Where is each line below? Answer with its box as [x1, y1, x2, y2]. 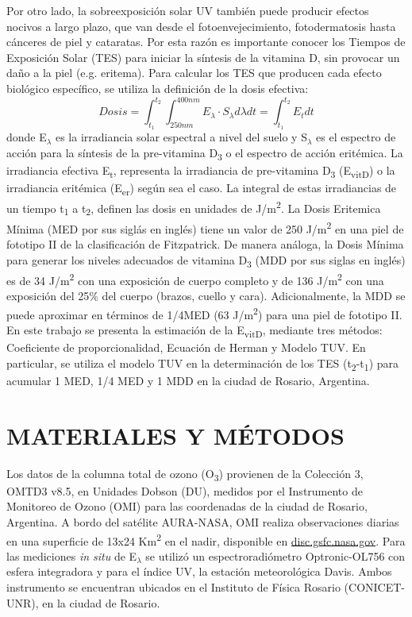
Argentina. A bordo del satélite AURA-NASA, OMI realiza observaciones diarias [6, 513, 399, 530]
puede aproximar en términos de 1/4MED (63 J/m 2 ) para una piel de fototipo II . [6, 303, 402, 322]
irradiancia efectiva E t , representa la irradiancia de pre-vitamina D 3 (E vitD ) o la [6, 161, 395, 180]
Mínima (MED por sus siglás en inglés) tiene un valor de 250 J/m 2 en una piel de [6, 218, 404, 237]
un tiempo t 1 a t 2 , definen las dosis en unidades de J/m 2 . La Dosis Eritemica [6, 198, 381, 218]
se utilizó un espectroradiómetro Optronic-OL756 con [145, 547, 406, 564]
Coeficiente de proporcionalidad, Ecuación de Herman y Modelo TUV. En [6, 339, 366, 356]
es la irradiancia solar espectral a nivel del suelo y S [55, 129, 307, 145]
